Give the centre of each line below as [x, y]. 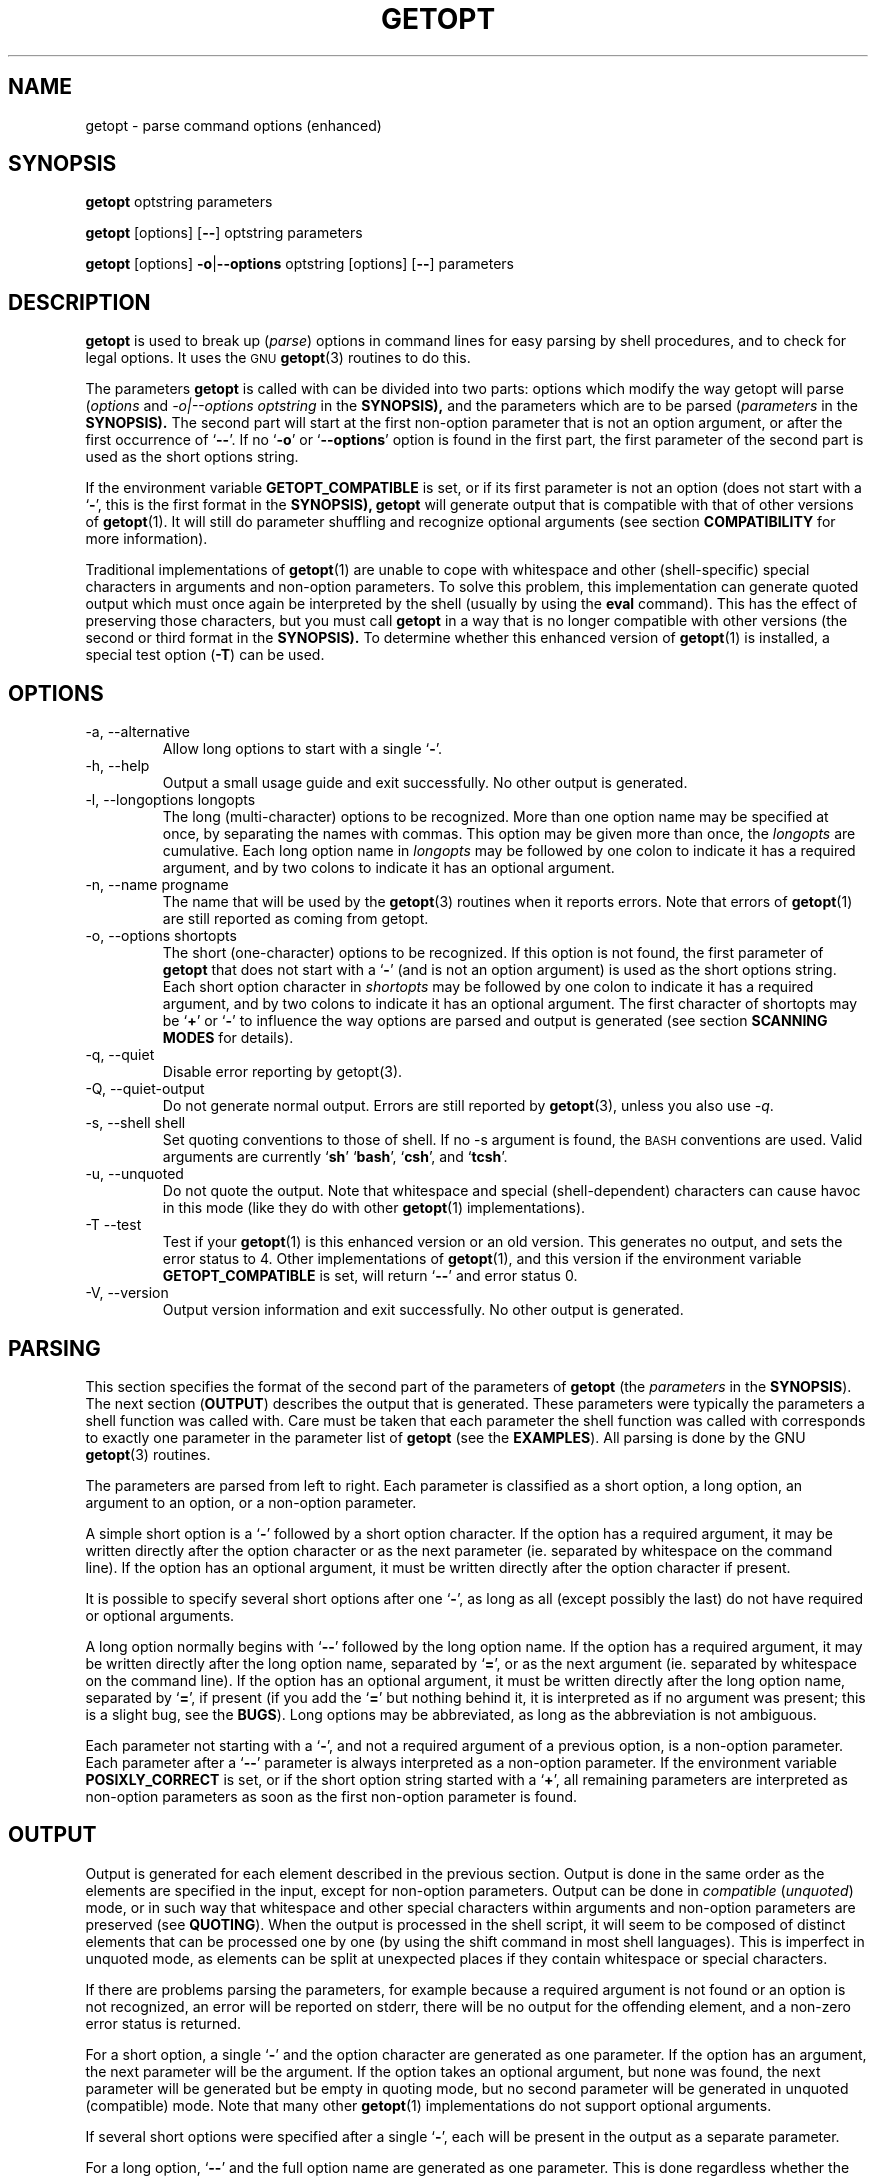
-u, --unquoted [134, 1174]
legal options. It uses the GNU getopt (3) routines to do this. [278, 358]
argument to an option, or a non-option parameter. [251, 1502]
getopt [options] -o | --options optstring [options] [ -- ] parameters [299, 264]
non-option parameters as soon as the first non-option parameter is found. [331, 1796]
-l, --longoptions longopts [170, 800]
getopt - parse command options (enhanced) [233, 125]
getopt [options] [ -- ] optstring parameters [224, 233]
